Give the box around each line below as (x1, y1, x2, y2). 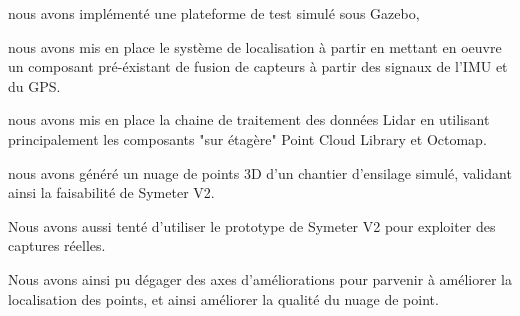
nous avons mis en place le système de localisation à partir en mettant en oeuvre (8, 36, 502, 57)
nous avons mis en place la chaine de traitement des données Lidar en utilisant (8, 109, 490, 130)
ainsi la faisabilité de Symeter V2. (8, 182, 215, 203)
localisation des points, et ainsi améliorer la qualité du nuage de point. (8, 288, 439, 309)
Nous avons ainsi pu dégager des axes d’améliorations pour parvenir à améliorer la (8, 268, 512, 289)
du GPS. (8, 75, 61, 96)
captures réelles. (8, 235, 106, 256)
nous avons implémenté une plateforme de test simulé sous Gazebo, (8, 3, 420, 23)
